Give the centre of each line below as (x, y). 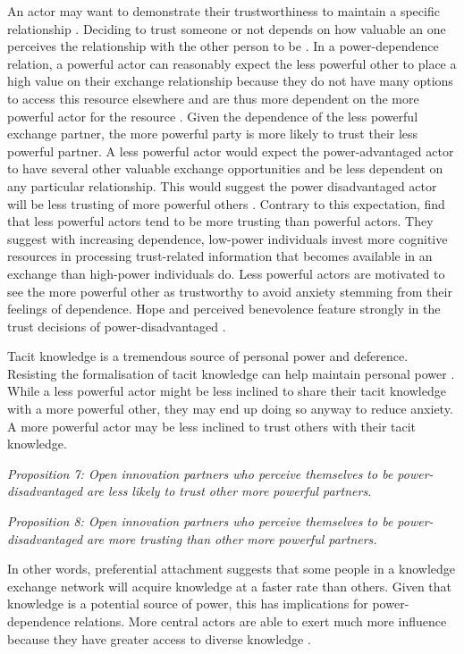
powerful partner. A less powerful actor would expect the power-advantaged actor (231, 151)
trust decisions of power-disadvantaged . (117, 326)
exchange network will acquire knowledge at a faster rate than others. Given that (230, 586)
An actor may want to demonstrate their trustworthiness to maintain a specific (224, 11)
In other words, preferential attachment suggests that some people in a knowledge (232, 569)
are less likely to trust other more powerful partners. (229, 491)
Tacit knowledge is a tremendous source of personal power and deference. (208, 356)
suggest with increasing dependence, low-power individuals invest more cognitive (228, 238)
